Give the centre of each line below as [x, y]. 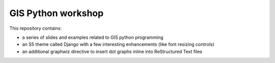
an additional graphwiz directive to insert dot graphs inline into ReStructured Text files [112, 51]
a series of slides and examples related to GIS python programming [93, 37]
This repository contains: [36, 28]
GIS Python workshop [57, 13]
